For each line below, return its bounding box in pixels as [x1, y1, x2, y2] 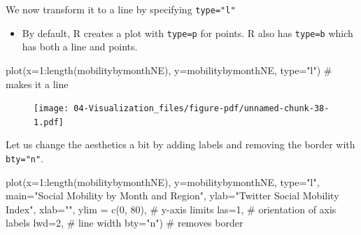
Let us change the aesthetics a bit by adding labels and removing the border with [6, 137, 355, 152]
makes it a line [6, 76, 69, 91]
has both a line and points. [22, 39, 138, 54]
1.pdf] [34, 117, 64, 127]
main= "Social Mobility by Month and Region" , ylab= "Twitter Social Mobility [6, 188, 339, 203]
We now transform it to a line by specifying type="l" [6, 2, 236, 16]
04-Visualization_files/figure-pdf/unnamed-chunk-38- [73, 104, 330, 114]
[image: [34, 104, 69, 114]
